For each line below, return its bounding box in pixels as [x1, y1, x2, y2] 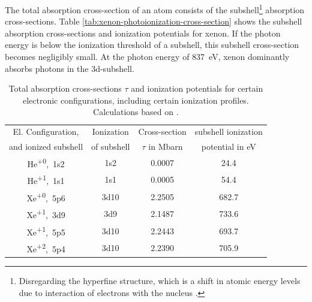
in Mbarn [148, 140, 183, 153]
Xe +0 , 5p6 [26, 189, 65, 204]
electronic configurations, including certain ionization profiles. [22, 93, 249, 106]
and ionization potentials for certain [131, 82, 263, 95]
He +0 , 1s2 [27, 155, 65, 170]
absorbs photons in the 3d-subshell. [5, 62, 134, 74]
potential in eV [201, 140, 256, 153]
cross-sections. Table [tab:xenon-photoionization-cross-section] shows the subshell [5, 15, 302, 28]
